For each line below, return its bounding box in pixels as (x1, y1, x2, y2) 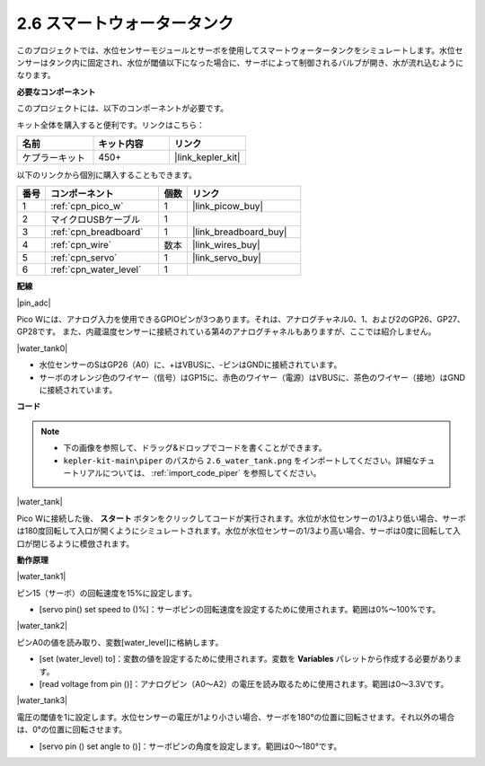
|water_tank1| (16, 571, 66, 582)
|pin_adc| (16, 297, 51, 308)
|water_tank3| (16, 695, 68, 706)
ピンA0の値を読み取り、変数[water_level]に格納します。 (16, 637, 224, 647)
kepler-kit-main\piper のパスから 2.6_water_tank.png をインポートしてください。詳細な (63, 454, 419, 466)
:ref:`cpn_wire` (50, 239, 112, 251)
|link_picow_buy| (191, 200, 264, 213)
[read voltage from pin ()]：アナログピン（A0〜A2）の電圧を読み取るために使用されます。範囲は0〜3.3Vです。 (39, 679, 449, 690)
